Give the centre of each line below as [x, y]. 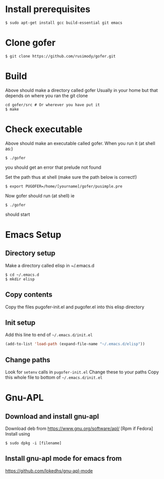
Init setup [20, 323]
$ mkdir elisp [20, 279]
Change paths [28, 360]
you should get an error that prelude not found [53, 167]
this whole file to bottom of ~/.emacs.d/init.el [54, 377]
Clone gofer [30, 43]
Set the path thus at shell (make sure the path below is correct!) [71, 177]
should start [18, 214]
